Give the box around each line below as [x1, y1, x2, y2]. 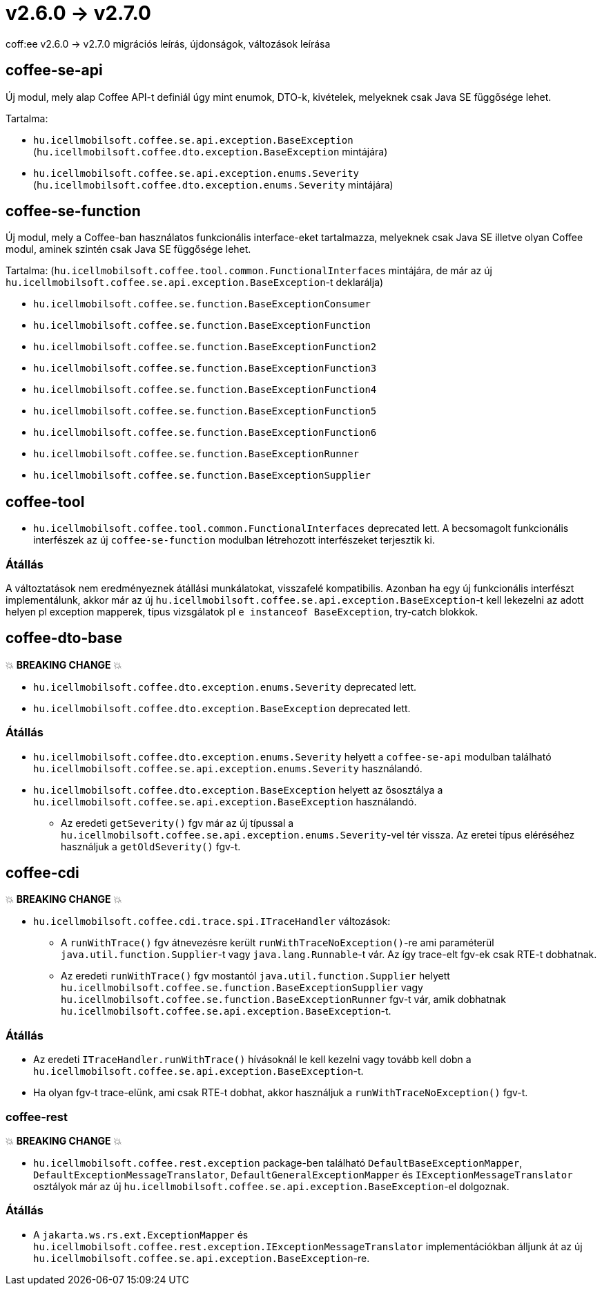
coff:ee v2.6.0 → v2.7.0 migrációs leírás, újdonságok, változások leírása [6, 37, 331, 50]
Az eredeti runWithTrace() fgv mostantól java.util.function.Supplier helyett [61, 970, 450, 982]
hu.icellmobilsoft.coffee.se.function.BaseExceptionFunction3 [33, 363, 377, 374]
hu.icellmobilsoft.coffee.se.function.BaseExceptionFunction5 [33, 405, 377, 417]
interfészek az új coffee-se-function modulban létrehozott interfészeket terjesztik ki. [33, 534, 435, 546]
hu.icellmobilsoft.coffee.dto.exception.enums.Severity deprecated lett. [33, 680, 417, 693]
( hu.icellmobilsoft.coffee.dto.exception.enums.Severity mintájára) [33, 178, 394, 191]
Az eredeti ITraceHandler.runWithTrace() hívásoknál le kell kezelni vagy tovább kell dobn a [33, 1053, 472, 1066]
